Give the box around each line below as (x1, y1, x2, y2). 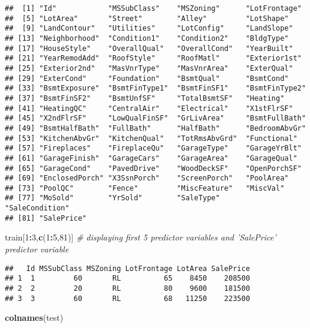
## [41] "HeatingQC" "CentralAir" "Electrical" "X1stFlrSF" (5, 104, 293, 113)
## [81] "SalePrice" (5, 213, 87, 222)
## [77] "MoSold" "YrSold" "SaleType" (5, 194, 220, 203)
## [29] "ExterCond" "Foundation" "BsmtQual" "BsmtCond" (5, 74, 289, 83)
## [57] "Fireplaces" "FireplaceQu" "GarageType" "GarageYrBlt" (5, 144, 302, 153)
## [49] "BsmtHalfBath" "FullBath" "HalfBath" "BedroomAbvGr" (5, 124, 306, 133)
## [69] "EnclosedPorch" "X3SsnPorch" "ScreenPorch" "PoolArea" (5, 174, 289, 183)
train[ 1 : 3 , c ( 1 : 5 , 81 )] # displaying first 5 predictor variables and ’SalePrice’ (5, 231, 276, 243)
